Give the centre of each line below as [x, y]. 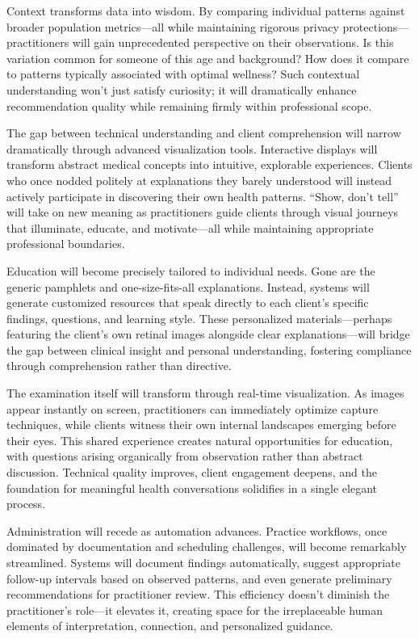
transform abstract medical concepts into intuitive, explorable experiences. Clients [209, 164]
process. [26, 504]
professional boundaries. [66, 244]
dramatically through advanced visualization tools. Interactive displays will [192, 148]
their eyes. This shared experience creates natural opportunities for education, [200, 440]
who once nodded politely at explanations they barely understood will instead [199, 180]
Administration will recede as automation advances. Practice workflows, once [197, 530]
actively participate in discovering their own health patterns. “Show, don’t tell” [203, 196]
